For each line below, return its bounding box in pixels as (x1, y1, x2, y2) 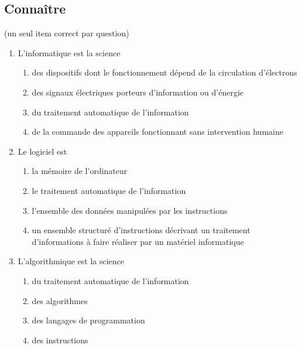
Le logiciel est (18, 145, 67, 157)
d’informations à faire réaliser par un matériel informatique (32, 235, 244, 247)
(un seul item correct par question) (4, 27, 129, 39)
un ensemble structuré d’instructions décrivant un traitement (32, 224, 250, 236)
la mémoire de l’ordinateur (32, 165, 128, 177)
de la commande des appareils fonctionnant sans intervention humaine (32, 125, 283, 138)
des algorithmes (32, 294, 88, 306)
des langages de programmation (32, 314, 145, 326)
